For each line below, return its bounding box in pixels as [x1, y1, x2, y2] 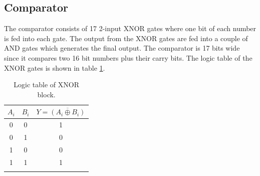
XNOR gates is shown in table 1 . [4, 62, 105, 73]
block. [37, 89, 56, 99]
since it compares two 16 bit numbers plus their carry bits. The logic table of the [4, 52, 252, 63]
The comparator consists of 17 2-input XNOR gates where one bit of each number [4, 23, 256, 34]
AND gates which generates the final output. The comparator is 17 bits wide [4, 43, 240, 53]
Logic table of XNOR [14, 79, 80, 90]
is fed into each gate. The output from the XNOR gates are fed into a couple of [4, 33, 248, 43]
